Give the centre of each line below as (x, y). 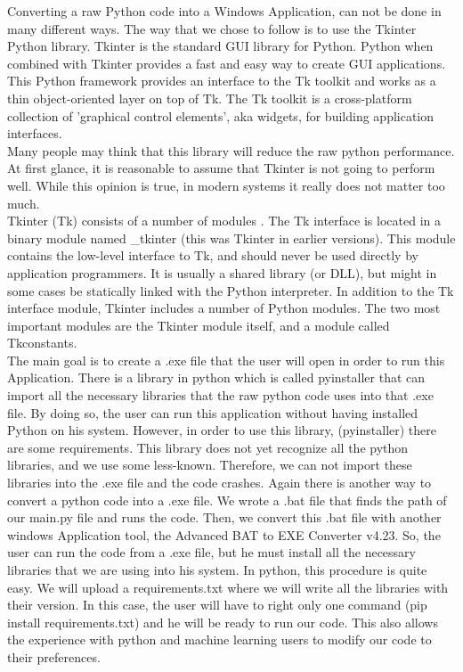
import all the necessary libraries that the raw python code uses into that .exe (220, 395)
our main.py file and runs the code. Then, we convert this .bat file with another (224, 517)
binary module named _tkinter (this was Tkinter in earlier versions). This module (231, 238)
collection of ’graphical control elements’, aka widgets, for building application (221, 115)
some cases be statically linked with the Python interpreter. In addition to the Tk (231, 290)
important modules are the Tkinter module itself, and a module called (199, 325)
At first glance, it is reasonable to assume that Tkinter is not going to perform (221, 168)
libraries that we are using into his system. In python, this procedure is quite (217, 570)
